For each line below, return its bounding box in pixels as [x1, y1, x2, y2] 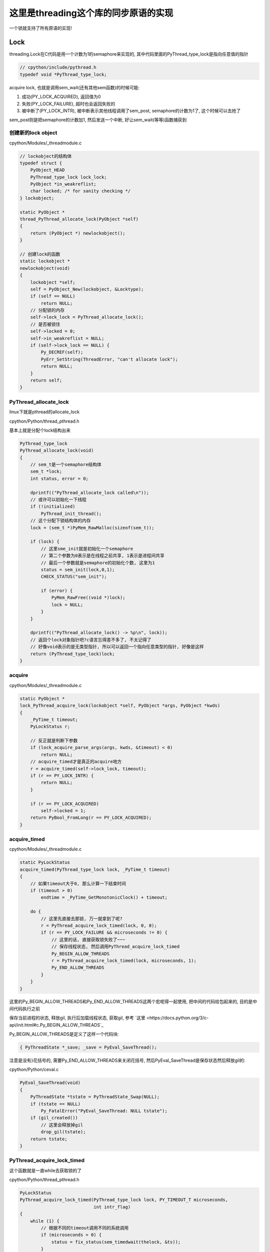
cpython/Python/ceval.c [9, 1067, 59, 1073]
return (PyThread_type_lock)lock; [30, 651, 115, 657]
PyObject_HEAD [30, 167, 65, 173]
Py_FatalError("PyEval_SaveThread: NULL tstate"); [40, 1108, 167, 1114]
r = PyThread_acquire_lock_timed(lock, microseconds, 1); [51, 958, 197, 964]
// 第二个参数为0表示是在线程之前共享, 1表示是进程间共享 [40, 553, 165, 558]
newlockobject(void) [19, 265, 70, 271]
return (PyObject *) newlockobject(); [30, 230, 125, 236]
